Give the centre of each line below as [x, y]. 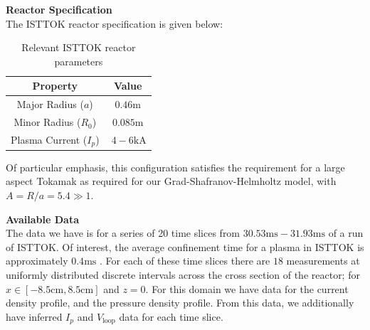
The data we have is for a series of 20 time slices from [123, 233]
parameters [79, 61]
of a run [346, 233]
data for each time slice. [171, 316]
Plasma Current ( [49, 139]
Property [55, 86]
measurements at [323, 261]
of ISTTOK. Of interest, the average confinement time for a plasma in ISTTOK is [185, 246]
